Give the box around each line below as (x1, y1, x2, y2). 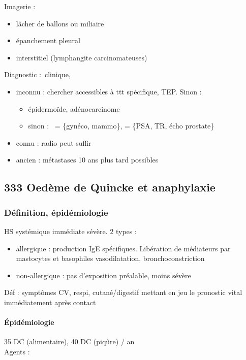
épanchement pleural (16, 35, 80, 46)
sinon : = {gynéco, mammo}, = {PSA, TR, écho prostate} (28, 120, 214, 131)
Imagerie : (4, 1, 36, 11)
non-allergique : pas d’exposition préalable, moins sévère (16, 270, 191, 280)
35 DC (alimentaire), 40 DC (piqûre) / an (4, 336, 135, 347)
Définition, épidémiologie (4, 206, 108, 218)
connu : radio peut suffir (16, 137, 91, 148)
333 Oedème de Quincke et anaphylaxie (4, 179, 216, 195)
